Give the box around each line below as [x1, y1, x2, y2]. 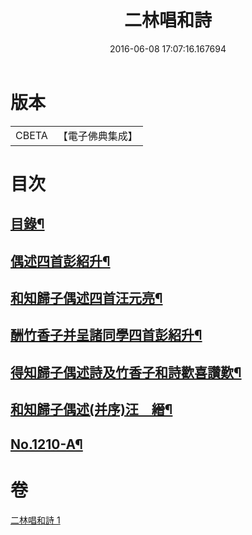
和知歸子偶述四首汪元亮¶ [10, 290, 163, 307]
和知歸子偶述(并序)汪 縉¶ [10, 401, 173, 418]
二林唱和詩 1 [10, 514, 61, 526]
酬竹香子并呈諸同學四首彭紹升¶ [10, 327, 203, 344]
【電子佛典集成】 [57, 129, 138, 143]
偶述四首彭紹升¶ [10, 252, 111, 270]
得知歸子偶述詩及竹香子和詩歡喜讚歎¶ [10, 364, 242, 381]
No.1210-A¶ [10, 436, 83, 453]
